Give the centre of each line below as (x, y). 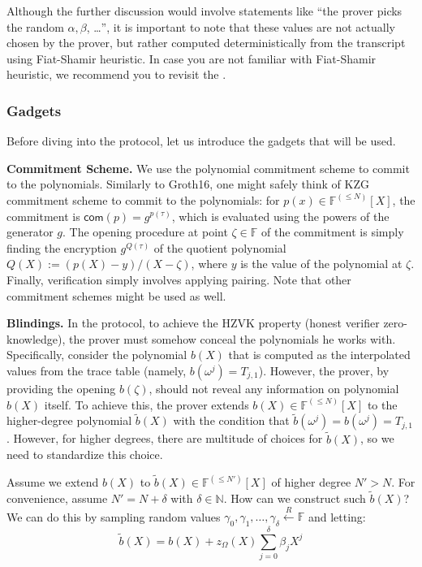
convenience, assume (57, 498)
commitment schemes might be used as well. (116, 295)
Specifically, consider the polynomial (97, 355)
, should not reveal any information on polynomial (274, 388)
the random (35, 26)
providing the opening (61, 388)
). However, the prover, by (324, 370)
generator (30, 232)
